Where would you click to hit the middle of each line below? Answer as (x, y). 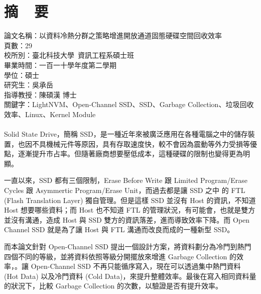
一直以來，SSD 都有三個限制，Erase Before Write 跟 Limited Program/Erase (126, 180)
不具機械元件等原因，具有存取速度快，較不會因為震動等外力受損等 (141, 143)
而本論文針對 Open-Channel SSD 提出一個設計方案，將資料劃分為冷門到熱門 (128, 246)
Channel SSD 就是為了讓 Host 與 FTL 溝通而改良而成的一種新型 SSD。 (119, 229)
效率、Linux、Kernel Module (50, 114)
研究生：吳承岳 (29, 85)
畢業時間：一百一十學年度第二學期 (60, 65)
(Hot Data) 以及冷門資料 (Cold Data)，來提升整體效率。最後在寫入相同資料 (127, 276)
